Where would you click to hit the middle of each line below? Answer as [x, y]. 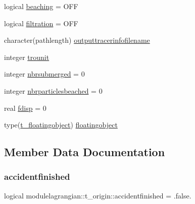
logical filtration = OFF [41, 23]
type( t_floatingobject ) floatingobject [61, 125]
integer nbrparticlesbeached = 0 [53, 90]
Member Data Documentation [85, 152]
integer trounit [27, 57]
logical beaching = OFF [41, 6]
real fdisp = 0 [25, 108]
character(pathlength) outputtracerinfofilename [77, 40]
